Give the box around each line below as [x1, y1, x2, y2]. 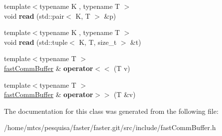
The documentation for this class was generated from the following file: [4, 105, 219, 116]
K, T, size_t [79, 36, 117, 47]
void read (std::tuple [4, 36, 68, 47]
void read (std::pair [4, 10, 64, 21]
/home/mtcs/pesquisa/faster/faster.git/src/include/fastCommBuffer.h [4, 122, 216, 133]
